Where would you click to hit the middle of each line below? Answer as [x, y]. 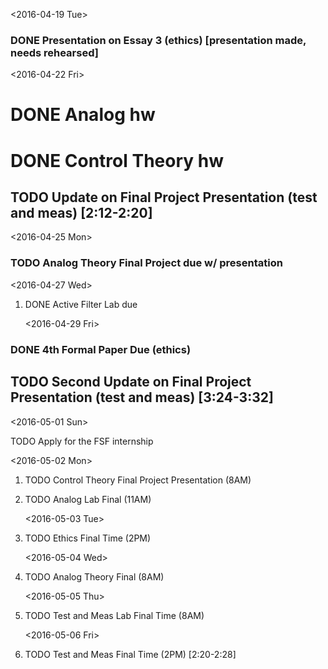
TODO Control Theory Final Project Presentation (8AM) [138, 480]
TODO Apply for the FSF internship [82, 441]
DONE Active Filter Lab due [81, 304]
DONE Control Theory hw [117, 160]
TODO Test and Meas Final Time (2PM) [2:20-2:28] [130, 654]
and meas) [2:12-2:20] [81, 213]
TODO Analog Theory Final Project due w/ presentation [146, 263]
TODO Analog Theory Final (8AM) [94, 576]
